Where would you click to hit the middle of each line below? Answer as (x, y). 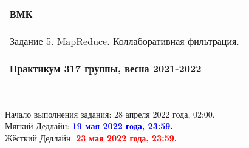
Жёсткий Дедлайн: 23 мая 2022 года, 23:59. (91, 137)
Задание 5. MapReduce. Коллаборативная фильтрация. (124, 41)
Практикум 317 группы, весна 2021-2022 (106, 68)
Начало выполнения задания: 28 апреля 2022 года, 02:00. (110, 114)
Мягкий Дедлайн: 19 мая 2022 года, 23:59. (89, 126)
